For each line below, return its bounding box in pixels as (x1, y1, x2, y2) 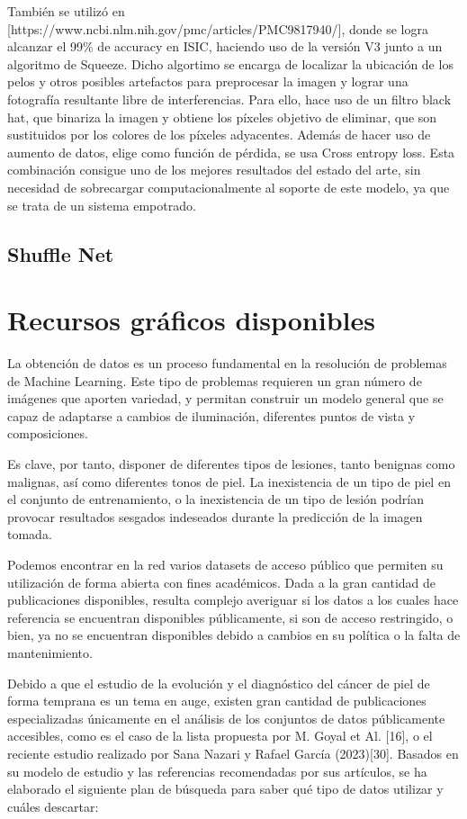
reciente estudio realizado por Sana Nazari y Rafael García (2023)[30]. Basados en (7, 743, 459, 762)
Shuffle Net (7, 239, 114, 267)
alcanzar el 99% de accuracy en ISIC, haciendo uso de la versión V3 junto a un (7, 37, 443, 56)
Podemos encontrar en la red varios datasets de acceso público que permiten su (7, 554, 444, 573)
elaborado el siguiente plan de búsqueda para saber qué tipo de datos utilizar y (7, 779, 444, 798)
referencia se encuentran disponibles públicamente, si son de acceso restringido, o (7, 607, 454, 626)
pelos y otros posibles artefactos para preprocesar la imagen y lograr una (7, 72, 409, 91)
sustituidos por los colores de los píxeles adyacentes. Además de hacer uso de (7, 125, 431, 144)
